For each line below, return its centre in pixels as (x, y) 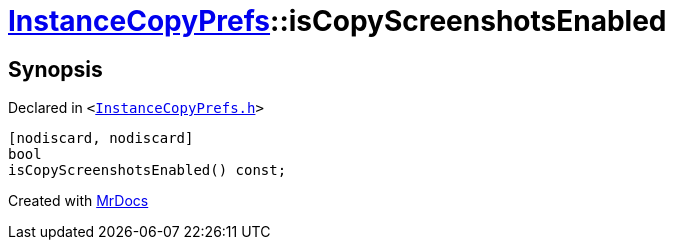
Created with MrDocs (78, 201)
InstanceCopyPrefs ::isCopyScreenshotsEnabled (337, 21)
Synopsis (55, 69)
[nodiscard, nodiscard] (101, 138)
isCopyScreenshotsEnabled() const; (147, 170)
